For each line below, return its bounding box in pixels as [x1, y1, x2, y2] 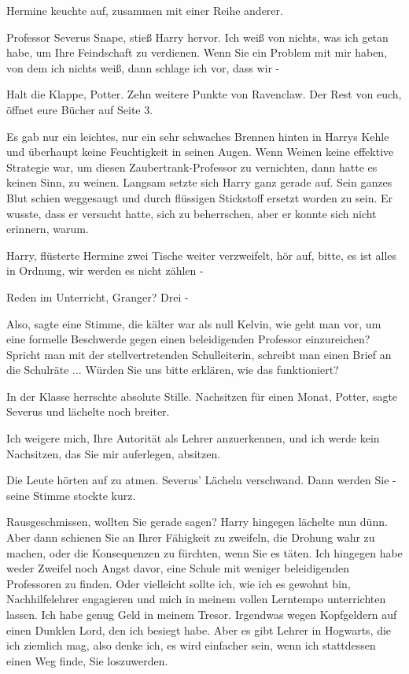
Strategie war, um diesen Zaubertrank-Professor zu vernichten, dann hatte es [6, 158, 378, 175]
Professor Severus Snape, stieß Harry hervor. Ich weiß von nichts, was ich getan [6, 28, 389, 45]
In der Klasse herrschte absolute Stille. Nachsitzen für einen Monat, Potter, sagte [6, 387, 398, 404]
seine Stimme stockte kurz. [6, 487, 136, 503]
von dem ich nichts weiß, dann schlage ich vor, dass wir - [6, 59, 280, 76]
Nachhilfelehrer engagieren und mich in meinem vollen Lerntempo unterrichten [6, 591, 386, 607]
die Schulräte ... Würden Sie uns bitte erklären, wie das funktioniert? [6, 361, 339, 378]
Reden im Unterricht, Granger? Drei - [6, 288, 189, 305]
